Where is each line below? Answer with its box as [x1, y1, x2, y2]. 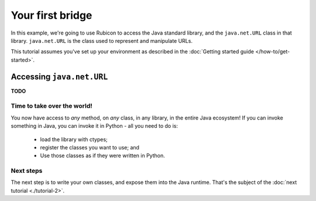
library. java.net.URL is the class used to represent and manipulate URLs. [11, 37, 193, 44]
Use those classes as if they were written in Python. [40, 152, 165, 159]
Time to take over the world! [11, 102, 93, 110]
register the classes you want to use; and [40, 144, 140, 151]
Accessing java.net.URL [11, 71, 108, 81]
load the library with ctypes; [40, 135, 108, 143]
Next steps [11, 167, 43, 175]
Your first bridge [11, 9, 92, 22]
